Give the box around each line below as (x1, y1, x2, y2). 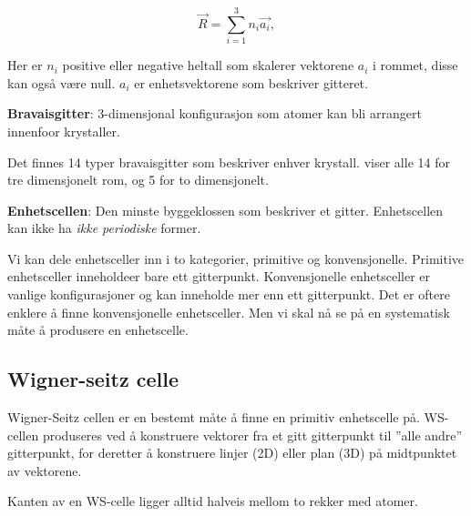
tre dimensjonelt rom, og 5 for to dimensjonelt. (7, 170, 269, 189)
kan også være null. (7, 73, 116, 92)
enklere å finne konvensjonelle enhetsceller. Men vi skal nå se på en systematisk (7, 302, 450, 321)
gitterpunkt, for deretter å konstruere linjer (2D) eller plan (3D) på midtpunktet (7, 443, 457, 462)
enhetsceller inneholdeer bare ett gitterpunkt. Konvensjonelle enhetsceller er (7, 267, 431, 286)
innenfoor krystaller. (7, 121, 120, 140)
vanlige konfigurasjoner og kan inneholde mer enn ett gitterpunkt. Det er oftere (7, 285, 450, 304)
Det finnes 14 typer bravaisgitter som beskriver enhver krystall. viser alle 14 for (7, 152, 450, 171)
